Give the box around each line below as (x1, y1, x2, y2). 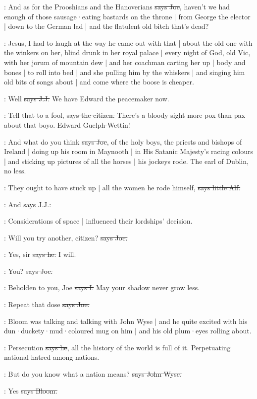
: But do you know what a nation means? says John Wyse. (4, 369, 182, 379)
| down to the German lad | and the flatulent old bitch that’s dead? (4, 21, 209, 31)
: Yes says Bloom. (4, 385, 57, 396)
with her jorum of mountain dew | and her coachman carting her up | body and (4, 57, 246, 67)
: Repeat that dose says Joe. (4, 299, 90, 310)
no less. (4, 165, 26, 176)
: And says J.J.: (4, 199, 51, 209)
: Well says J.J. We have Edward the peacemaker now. (4, 93, 169, 103)
